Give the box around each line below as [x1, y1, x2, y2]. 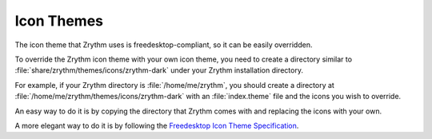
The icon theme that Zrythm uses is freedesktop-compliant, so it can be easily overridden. [14, 40, 313, 50]
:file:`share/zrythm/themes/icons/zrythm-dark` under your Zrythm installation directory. [14, 66, 304, 75]
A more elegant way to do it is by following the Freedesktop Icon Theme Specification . [14, 121, 299, 130]
